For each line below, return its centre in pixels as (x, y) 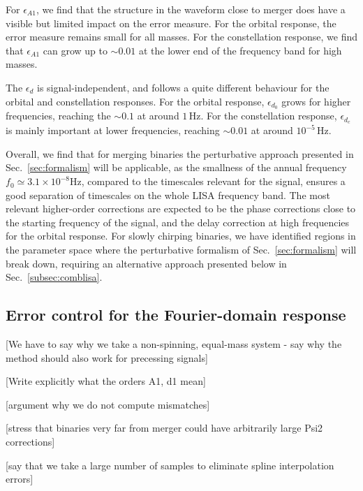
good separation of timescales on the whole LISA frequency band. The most (168, 195)
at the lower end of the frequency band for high (240, 50)
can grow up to (75, 50)
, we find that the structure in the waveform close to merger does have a (191, 9)
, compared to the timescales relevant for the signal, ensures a (213, 181)
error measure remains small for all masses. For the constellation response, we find (181, 37)
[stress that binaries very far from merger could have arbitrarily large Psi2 (164, 428)
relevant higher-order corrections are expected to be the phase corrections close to (181, 208)
